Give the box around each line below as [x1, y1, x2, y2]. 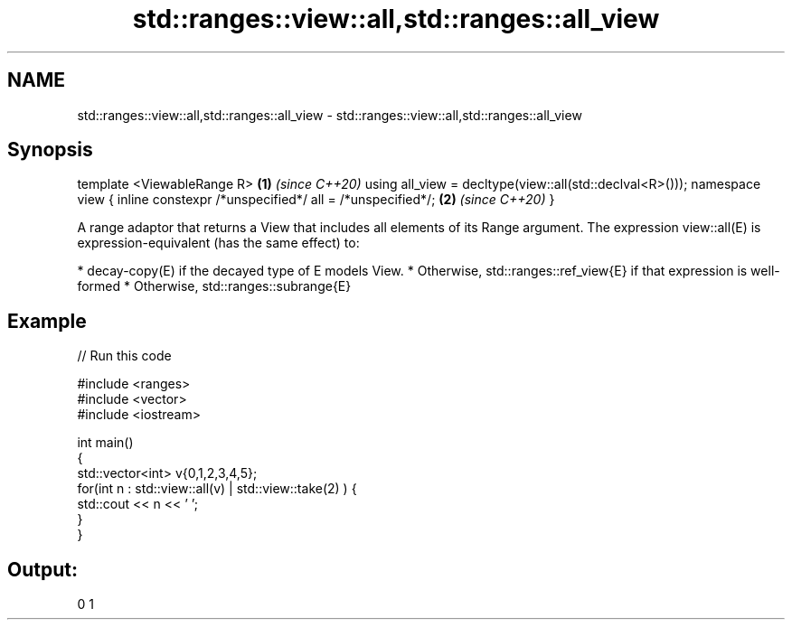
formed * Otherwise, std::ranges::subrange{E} [77, 278, 352, 295]
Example [7, 309, 87, 332]
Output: [7, 557, 78, 581]
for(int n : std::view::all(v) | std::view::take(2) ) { [77, 481, 357, 497]
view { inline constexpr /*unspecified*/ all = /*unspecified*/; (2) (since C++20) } [77, 192, 555, 208]
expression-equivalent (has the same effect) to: [77, 235, 360, 251]
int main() [77, 435, 134, 451]
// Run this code [77, 348, 172, 364]
